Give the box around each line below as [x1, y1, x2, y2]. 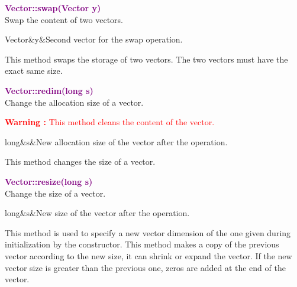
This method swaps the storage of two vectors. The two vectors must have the [5, 53, 288, 65]
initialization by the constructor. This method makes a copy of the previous [5, 238, 279, 250]
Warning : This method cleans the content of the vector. [5, 116, 215, 128]
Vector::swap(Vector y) [5, 2, 101, 14]
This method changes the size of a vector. [5, 155, 156, 168]
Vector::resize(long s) [5, 175, 93, 187]
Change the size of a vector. [5, 187, 106, 199]
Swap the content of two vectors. [5, 13, 123, 25]
